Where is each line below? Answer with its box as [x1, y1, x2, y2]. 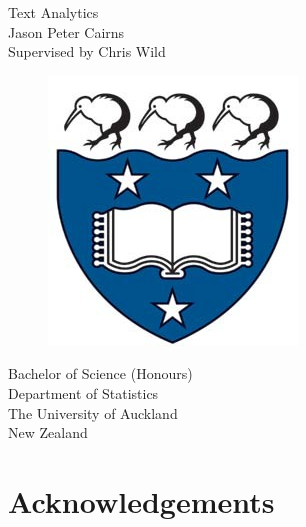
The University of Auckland [8, 402, 178, 423]
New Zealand [8, 422, 88, 443]
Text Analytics [8, 2, 99, 22]
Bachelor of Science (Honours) [8, 363, 193, 384]
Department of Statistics [8, 382, 159, 403]
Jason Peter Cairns [8, 21, 125, 42]
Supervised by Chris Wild [8, 41, 166, 62]
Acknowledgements [8, 480, 275, 521]
